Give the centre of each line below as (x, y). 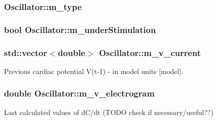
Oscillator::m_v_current (150, 52)
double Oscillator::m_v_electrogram (79, 93)
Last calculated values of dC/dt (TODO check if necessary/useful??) (109, 112)
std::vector (26, 52)
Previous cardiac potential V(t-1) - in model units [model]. (94, 71)
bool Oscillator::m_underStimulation (80, 29)
